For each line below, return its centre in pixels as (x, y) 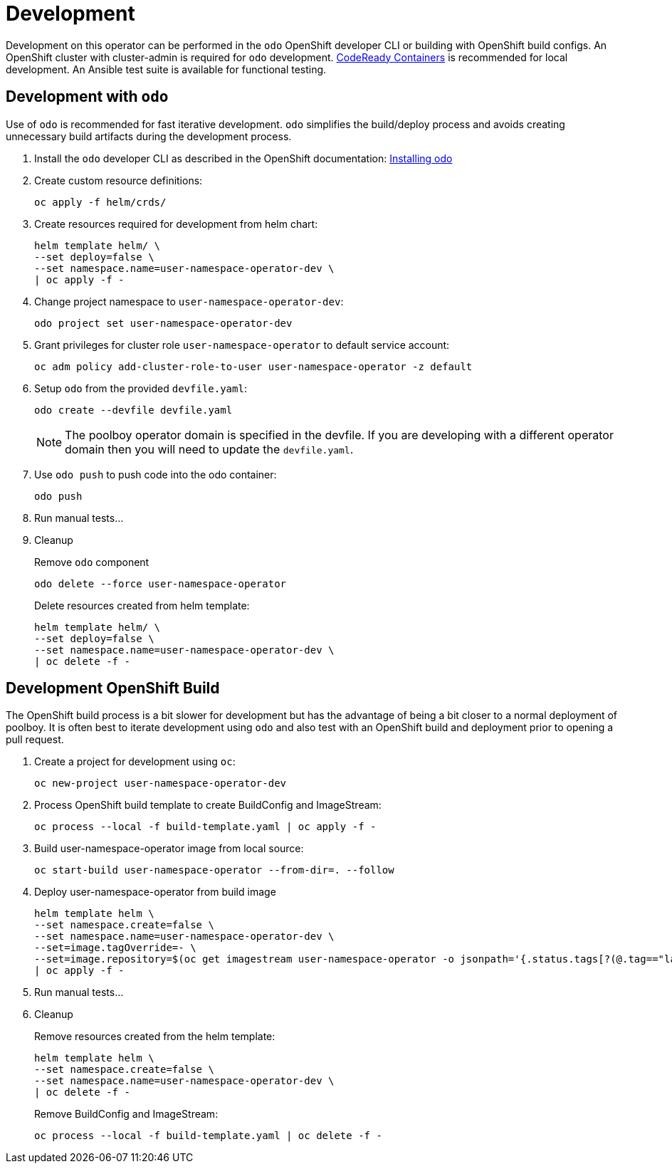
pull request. (35, 740)
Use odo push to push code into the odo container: (156, 474)
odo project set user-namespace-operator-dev (163, 323)
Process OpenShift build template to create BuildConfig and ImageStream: (208, 805)
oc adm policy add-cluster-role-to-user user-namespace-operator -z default (253, 366)
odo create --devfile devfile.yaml (133, 410)
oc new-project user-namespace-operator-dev (161, 783)
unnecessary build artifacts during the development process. (149, 136)
